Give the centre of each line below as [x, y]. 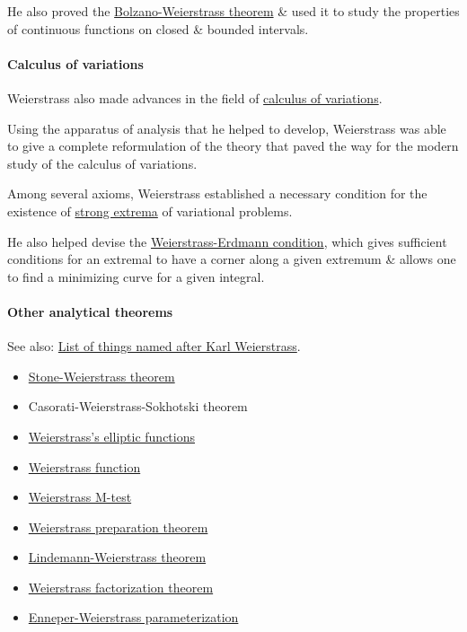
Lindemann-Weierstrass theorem [117, 557]
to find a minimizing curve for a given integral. [136, 276]
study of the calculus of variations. [102, 163]
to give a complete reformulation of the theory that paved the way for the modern [233, 146]
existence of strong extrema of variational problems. [150, 211]
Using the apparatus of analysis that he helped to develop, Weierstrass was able [227, 128]
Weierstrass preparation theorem [118, 527]
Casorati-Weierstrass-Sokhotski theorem [138, 406]
